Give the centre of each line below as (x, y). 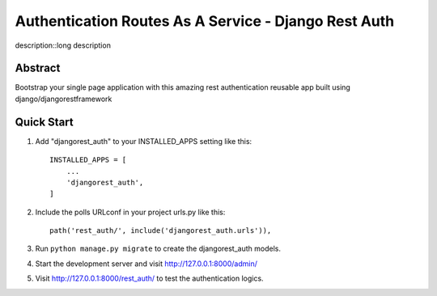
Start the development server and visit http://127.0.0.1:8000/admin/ (146, 264)
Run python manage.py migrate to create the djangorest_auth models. (158, 249)
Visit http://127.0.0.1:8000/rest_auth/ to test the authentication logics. (149, 278)
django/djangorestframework (64, 99)
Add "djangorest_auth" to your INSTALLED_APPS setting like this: (144, 141)
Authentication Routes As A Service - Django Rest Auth (205, 21)
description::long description (63, 45)
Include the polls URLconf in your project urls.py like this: (130, 212)
